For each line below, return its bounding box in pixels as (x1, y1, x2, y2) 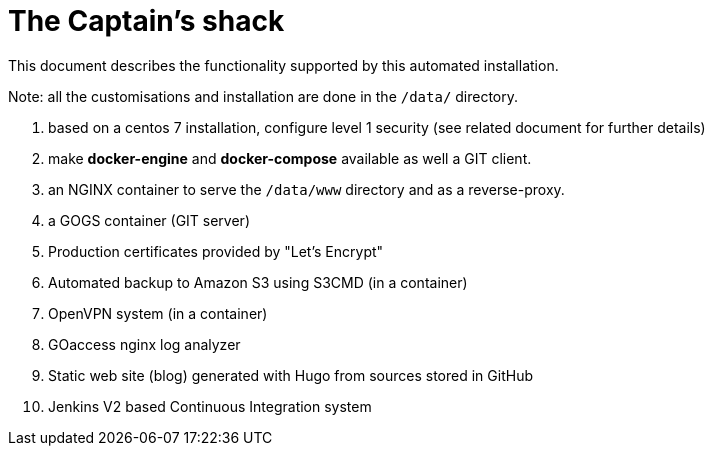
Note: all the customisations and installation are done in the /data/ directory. (8, 87, 519, 105)
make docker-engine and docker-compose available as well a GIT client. (48, 149, 532, 167)
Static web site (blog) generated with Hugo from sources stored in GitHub (48, 366, 533, 384)
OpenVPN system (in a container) (48, 304, 268, 322)
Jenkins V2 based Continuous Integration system (48, 397, 372, 415)
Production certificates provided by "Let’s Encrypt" (48, 242, 384, 260)
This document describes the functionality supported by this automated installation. (8, 56, 559, 74)
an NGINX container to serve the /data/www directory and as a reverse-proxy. (48, 180, 565, 198)
